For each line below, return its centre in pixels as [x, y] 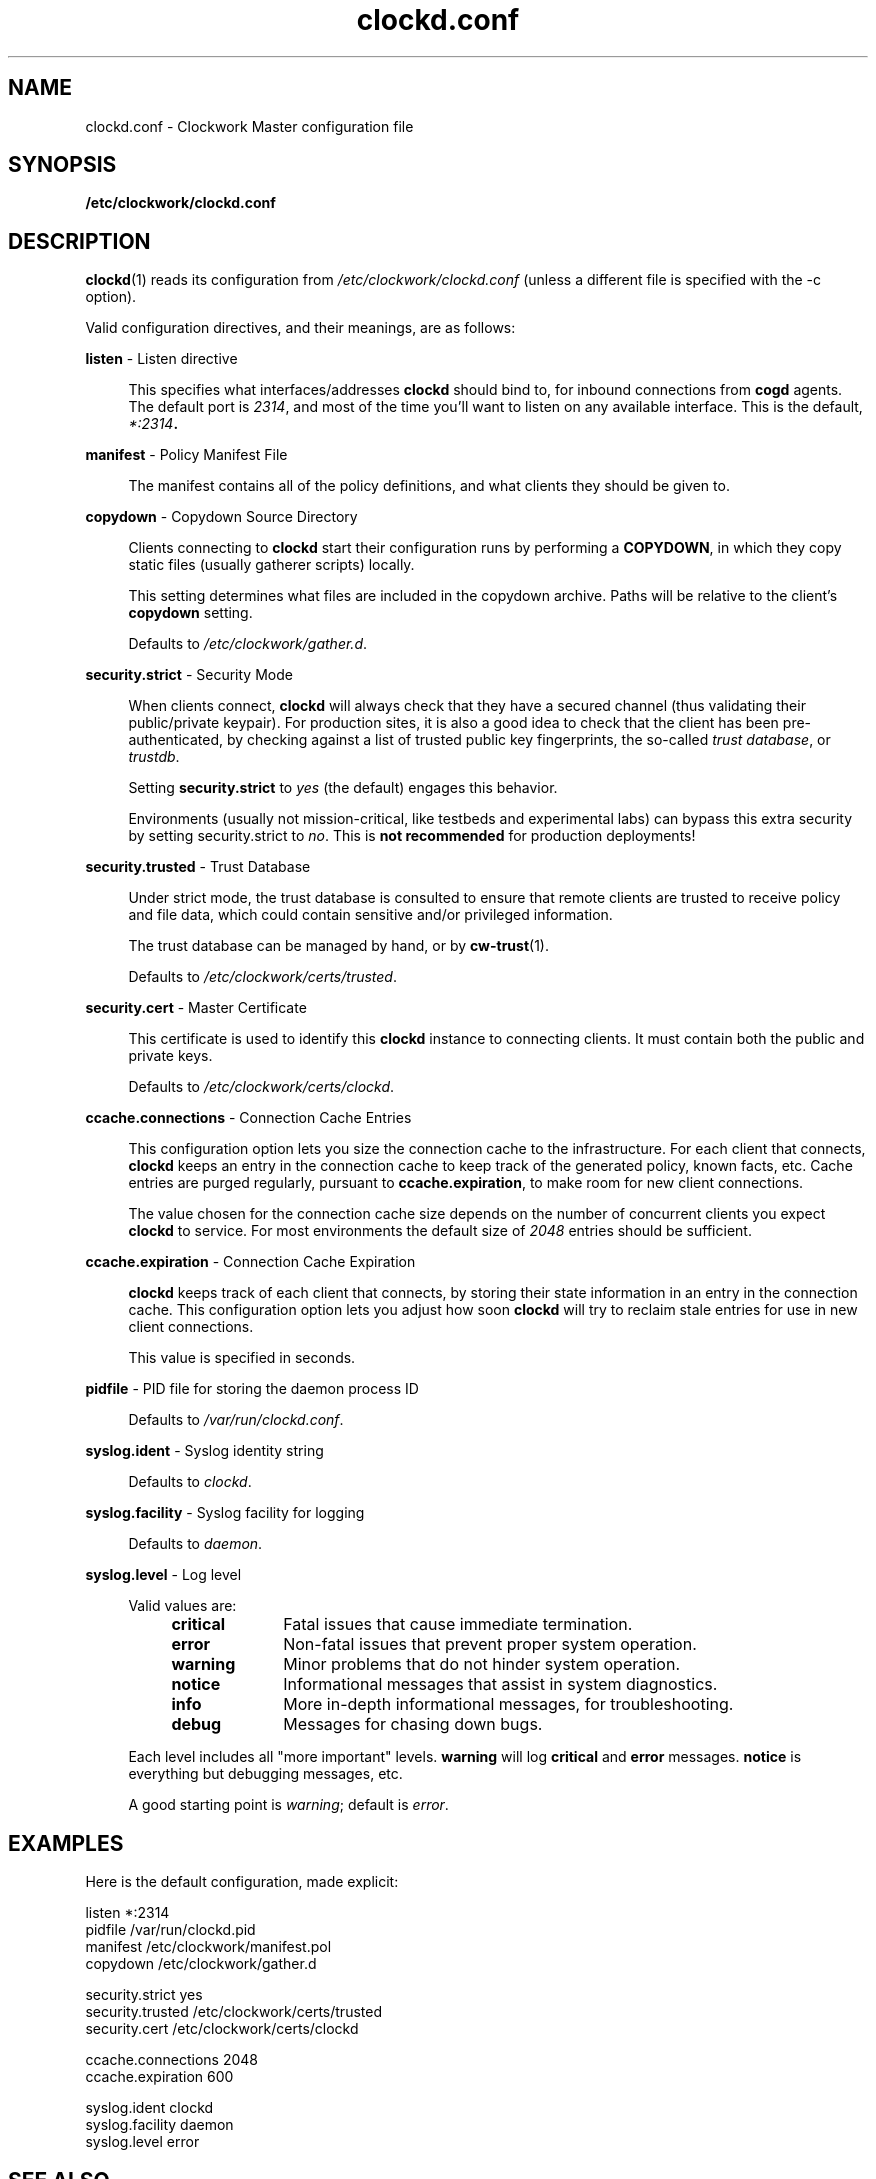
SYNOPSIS [62, 165]
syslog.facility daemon [159, 2125]
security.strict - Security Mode [189, 675]
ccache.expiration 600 [159, 2077]
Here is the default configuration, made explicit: [242, 1882]
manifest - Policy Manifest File [186, 455]
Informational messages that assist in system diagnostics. [500, 1684]
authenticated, [175, 740]
